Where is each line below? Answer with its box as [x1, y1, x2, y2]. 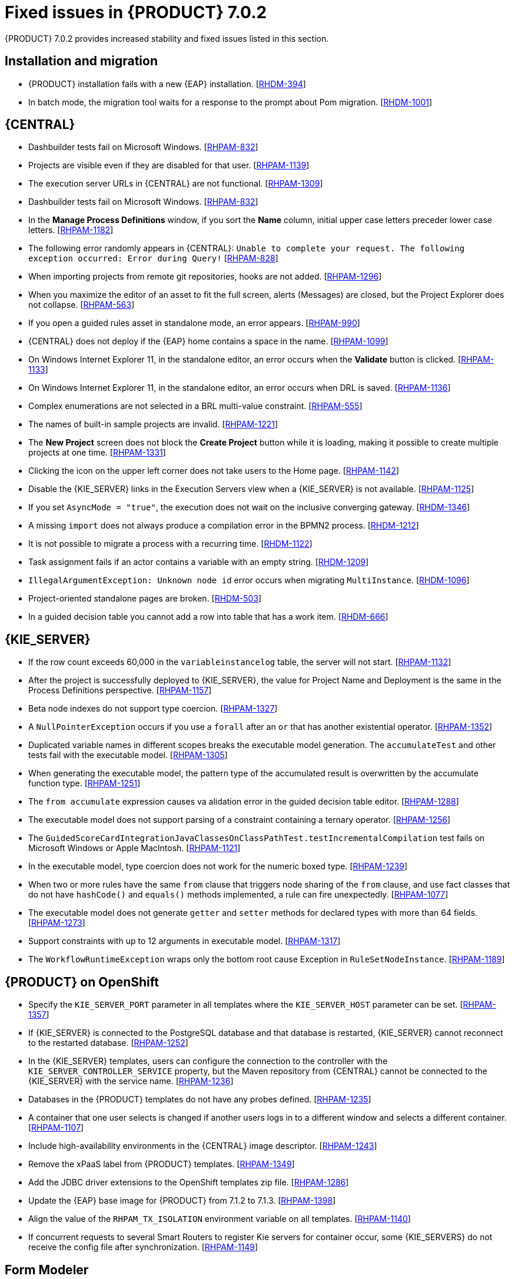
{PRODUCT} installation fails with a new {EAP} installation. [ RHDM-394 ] [28, 78, 306, 89]
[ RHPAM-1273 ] [28, 918, 85, 928]
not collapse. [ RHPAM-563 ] [28, 300, 135, 310]
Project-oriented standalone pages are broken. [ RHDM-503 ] [28, 593, 262, 604]
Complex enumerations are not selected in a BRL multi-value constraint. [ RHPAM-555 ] [28, 401, 363, 411]
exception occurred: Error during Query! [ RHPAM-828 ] [28, 253, 278, 264]
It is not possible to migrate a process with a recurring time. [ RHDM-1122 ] [28, 539, 313, 549]
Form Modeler [5, 1262, 89, 1277]
